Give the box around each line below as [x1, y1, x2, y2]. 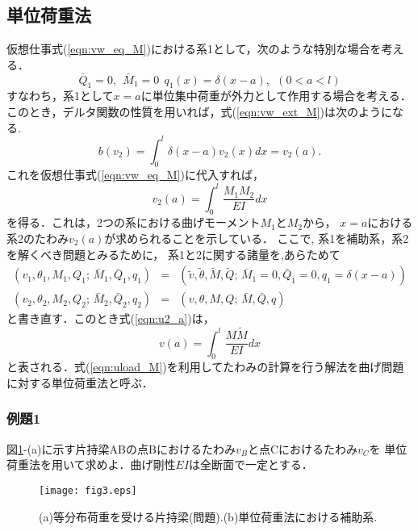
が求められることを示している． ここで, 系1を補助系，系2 [104, 229, 409, 246]
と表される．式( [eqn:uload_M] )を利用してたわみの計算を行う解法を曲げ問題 [6, 358, 404, 375]
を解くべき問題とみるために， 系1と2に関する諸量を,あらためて [6, 245, 341, 262]
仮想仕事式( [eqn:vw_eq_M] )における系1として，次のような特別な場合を [6, 40, 382, 57]
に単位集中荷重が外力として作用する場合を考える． [140, 87, 412, 104]
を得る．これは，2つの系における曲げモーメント [6, 214, 261, 231]
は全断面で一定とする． [189, 456, 313, 473]
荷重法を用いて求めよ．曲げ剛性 [6, 456, 176, 473]
